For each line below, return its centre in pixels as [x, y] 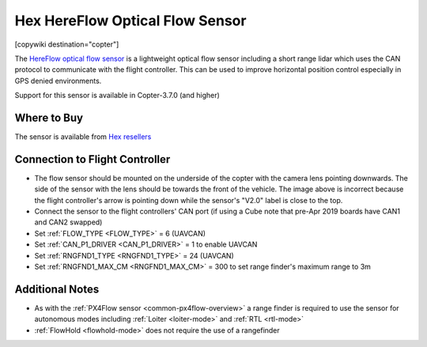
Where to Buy [49, 117]
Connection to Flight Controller [93, 159]
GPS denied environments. [58, 81]
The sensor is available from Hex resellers [83, 137]
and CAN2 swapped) [68, 222]
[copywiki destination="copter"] [67, 44]
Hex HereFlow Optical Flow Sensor [130, 21]
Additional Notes [57, 289]
